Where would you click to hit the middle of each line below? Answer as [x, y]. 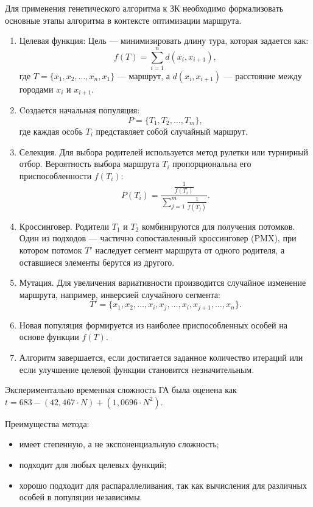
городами [36, 89]
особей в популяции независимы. [81, 497]
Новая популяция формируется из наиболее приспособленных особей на [153, 324]
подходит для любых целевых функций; [93, 465]
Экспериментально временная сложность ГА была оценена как [121, 390]
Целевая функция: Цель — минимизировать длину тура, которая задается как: [164, 41]
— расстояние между [263, 75]
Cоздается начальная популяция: [79, 110]
